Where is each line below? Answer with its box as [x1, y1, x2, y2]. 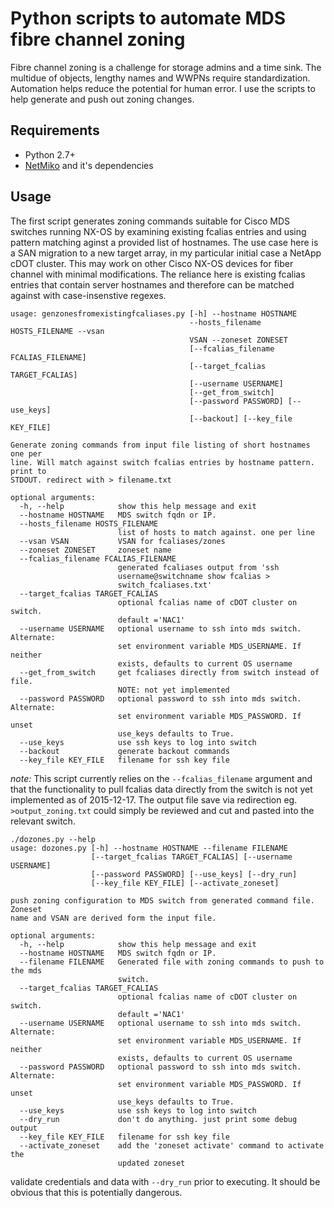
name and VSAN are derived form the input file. [10, 913, 217, 923]
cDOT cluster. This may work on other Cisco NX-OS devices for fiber [10, 257, 294, 269]
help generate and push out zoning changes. [10, 93, 195, 105]
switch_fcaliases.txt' [117, 580, 213, 590]
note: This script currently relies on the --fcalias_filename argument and [10, 772, 313, 784]
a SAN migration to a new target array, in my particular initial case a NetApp [10, 247, 322, 259]
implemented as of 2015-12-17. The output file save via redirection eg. [10, 793, 298, 806]
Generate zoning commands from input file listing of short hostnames [10, 440, 311, 450]
